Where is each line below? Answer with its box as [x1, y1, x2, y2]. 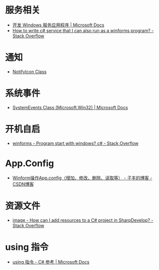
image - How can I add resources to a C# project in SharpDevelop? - [12, 217, 154, 223]
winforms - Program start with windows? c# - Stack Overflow [12, 140, 139, 146]
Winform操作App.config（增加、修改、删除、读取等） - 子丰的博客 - [12, 175, 153, 181]
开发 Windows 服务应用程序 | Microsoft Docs [12, 22, 105, 28]
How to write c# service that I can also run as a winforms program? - [12, 27, 154, 33]
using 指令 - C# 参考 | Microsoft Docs [12, 259, 90, 265]
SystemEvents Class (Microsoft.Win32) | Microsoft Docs [12, 104, 128, 110]
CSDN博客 [12, 181, 34, 187]
